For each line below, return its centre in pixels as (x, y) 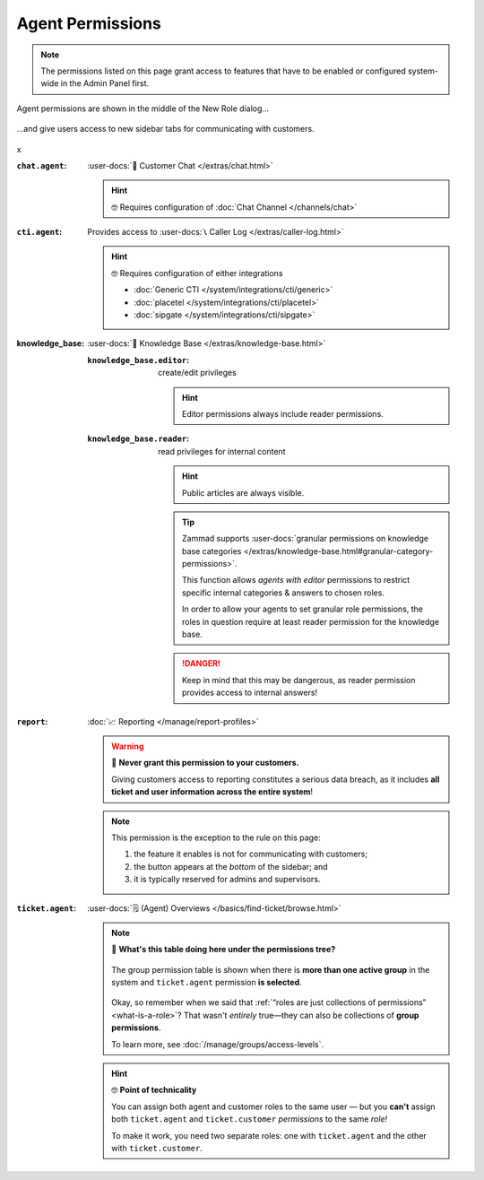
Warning (128, 746)
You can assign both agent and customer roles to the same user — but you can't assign (273, 1106)
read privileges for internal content (222, 451)
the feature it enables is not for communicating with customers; (251, 854)
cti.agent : (39, 232)
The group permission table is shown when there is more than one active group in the (271, 969)
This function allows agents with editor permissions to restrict (296, 580)
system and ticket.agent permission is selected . (207, 983)
